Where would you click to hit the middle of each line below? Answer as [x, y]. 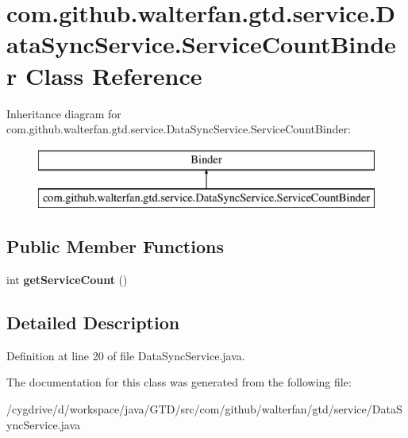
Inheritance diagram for [64, 113]
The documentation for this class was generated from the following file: [179, 382]
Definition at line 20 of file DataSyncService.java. [126, 355]
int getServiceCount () [67, 280]
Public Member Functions [115, 246]
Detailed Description [93, 323]
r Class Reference [104, 75]
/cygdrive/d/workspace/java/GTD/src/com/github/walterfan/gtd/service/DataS [204, 409]
